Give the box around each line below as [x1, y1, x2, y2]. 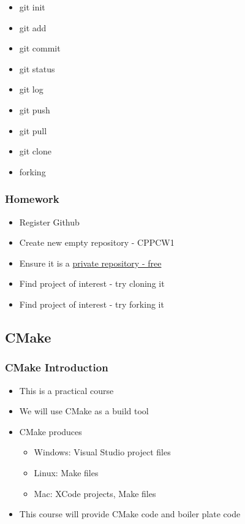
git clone [19, 145, 51, 158]
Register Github [19, 215, 80, 228]
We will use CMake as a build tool [19, 404, 149, 417]
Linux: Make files [34, 466, 99, 479]
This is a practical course [19, 384, 114, 397]
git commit [19, 42, 61, 55]
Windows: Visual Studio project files [34, 446, 171, 458]
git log [19, 83, 43, 96]
